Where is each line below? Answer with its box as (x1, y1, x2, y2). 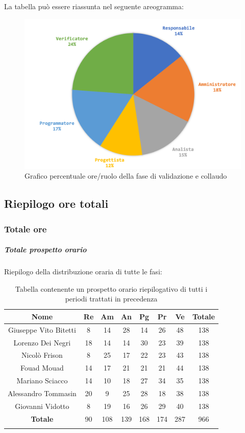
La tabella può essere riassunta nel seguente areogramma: (4, 1, 184, 11)
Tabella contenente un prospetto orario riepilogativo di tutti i (15, 283, 208, 294)
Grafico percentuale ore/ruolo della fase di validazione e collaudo (24, 170, 227, 181)
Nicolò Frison (21, 350, 63, 360)
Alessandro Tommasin (8, 387, 77, 398)
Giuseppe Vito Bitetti (8, 324, 76, 335)
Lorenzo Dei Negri (13, 337, 71, 348)
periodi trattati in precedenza (65, 293, 158, 304)
